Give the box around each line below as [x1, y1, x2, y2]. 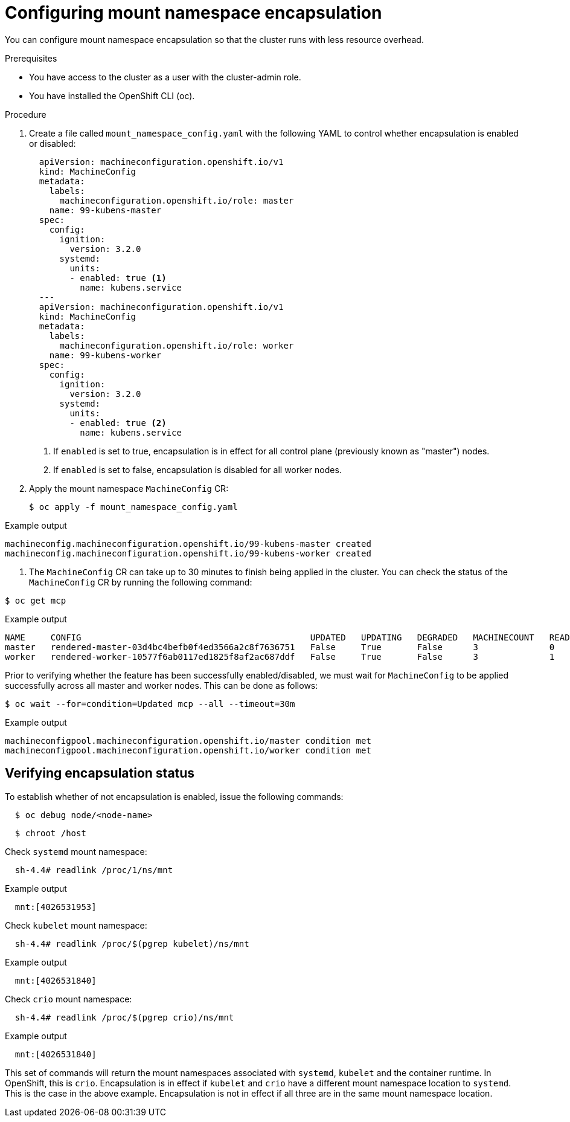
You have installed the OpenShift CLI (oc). [29, 90, 195, 101]
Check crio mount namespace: [5, 993, 132, 1004]
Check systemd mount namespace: [5, 846, 147, 857]
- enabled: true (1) [69, 272, 167, 283]
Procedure [5, 109, 46, 120]
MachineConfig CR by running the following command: [29, 576, 252, 587]
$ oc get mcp [5, 595, 66, 605]
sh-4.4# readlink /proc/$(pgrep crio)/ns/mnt [14, 1012, 234, 1022]
